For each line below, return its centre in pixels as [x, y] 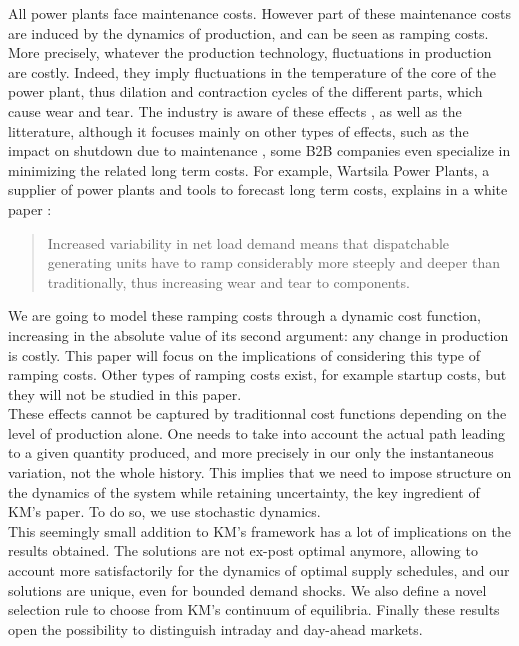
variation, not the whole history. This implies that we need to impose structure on [260, 472]
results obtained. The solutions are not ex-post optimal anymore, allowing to [243, 550]
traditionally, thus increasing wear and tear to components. [228, 281]
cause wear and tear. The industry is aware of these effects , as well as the [235, 110]
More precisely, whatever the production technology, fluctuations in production [250, 52]
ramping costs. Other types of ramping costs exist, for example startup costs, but [257, 374]
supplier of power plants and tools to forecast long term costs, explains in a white [258, 189]
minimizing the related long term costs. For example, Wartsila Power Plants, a [249, 169]
